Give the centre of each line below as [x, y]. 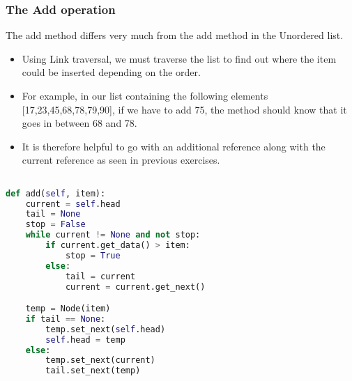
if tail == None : [66, 319]
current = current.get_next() [135, 287]
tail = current [100, 276]
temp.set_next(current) [100, 360]
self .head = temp [85, 340]
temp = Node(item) [68, 309]
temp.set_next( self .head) [106, 329]
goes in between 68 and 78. [79, 123]
